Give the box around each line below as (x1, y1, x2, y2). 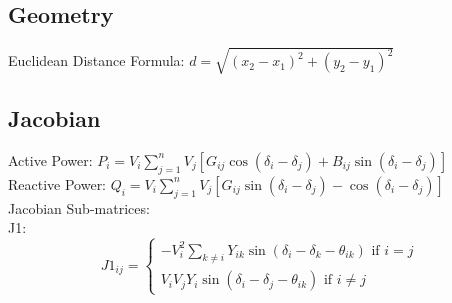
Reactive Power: (8, 173, 107, 194)
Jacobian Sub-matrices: (8, 197, 150, 218)
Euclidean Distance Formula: (8, 50, 185, 71)
